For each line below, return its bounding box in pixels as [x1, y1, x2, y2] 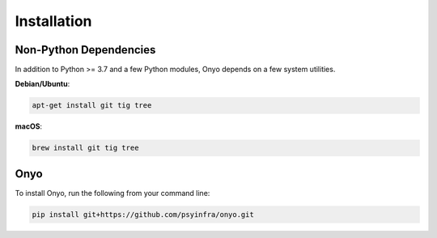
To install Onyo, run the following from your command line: [15, 188, 210, 198]
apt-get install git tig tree [32, 101, 152, 110]
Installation [15, 12, 92, 30]
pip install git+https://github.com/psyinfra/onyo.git [32, 210, 254, 219]
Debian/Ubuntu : [15, 79, 70, 89]
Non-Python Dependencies [15, 43, 156, 57]
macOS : [15, 121, 43, 131]
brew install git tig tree [32, 143, 139, 153]
